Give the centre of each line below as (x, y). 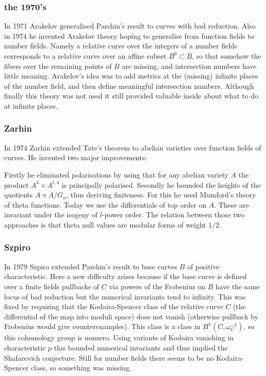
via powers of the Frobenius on (157, 286)
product (16, 184)
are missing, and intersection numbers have (189, 66)
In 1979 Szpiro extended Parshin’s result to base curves (91, 266)
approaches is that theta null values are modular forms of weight (105, 224)
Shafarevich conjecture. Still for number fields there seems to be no (109, 357)
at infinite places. (31, 105)
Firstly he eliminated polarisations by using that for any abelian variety (116, 174)
